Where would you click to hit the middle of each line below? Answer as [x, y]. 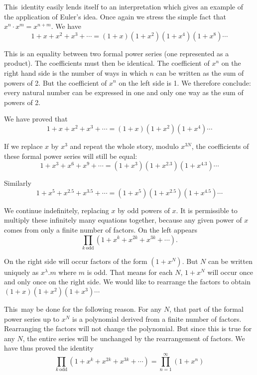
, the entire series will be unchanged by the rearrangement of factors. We [134, 338]
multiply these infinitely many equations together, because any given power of [123, 220]
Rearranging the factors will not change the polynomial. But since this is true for [128, 328]
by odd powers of [144, 210]
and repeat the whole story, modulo [124, 146]
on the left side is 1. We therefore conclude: [185, 82]
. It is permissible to [207, 210]
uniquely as [21, 272]
